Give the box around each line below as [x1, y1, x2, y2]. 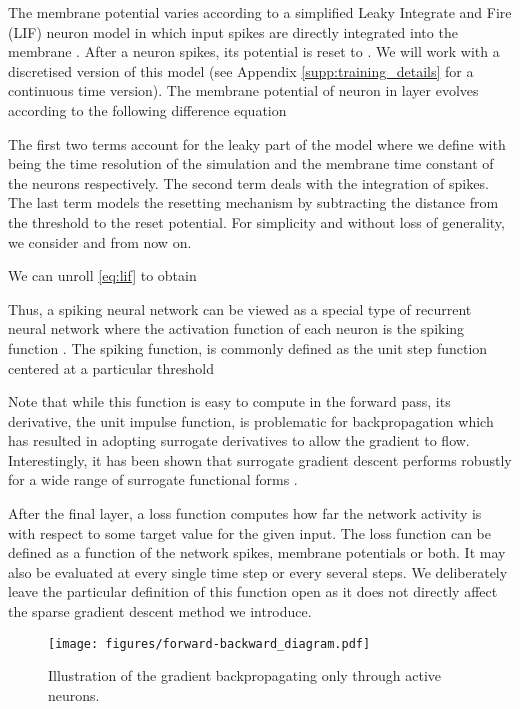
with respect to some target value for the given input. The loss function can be [8, 522, 492, 543]
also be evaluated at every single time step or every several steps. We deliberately [8, 561, 508, 582]
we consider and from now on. [8, 231, 192, 252]
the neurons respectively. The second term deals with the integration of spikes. [8, 172, 489, 193]
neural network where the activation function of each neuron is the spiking [8, 318, 465, 339]
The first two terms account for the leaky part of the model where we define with [8, 133, 506, 154]
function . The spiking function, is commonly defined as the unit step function [8, 337, 488, 358]
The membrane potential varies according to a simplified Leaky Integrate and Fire [8, 2, 512, 22]
